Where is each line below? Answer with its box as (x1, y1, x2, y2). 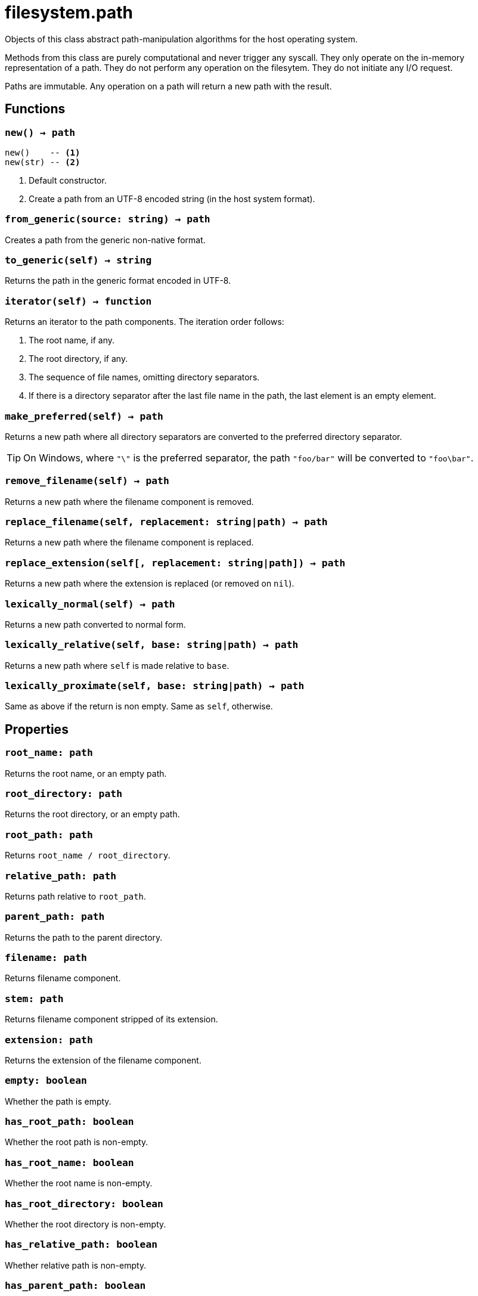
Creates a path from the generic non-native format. (5, 234, 206, 245)
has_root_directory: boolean (5, 1198, 163, 1210)
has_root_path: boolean (5, 1116, 134, 1128)
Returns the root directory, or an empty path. (5, 809, 180, 820)
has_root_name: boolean (5, 1157, 134, 1168)
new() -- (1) (5, 147, 80, 157)
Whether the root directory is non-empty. (5, 1219, 166, 1229)
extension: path (5, 1034, 93, 1046)
